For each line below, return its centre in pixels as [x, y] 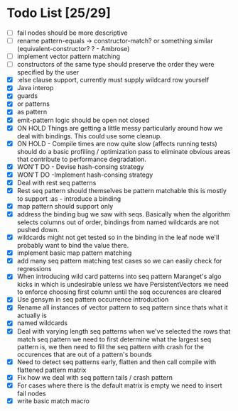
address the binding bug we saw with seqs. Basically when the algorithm [123, 214]
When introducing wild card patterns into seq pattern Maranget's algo [119, 276]
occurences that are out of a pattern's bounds [84, 354]
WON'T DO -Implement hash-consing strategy [85, 175]
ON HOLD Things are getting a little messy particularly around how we [120, 128]
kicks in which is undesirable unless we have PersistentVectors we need [123, 285]
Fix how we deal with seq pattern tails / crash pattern [95, 377]
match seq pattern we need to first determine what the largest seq [114, 339]
